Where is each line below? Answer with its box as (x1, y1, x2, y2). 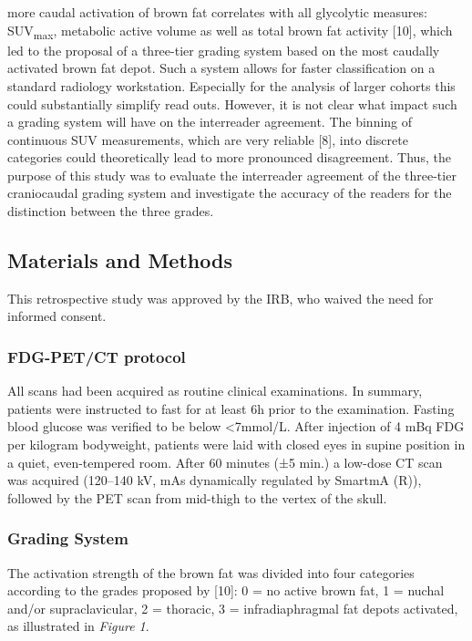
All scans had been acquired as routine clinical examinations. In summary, (7, 381, 423, 400)
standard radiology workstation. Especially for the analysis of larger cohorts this (7, 76, 456, 95)
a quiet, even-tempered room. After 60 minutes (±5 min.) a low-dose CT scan (7, 452, 443, 471)
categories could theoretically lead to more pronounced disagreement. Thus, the (7, 148, 451, 167)
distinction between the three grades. (7, 202, 214, 221)
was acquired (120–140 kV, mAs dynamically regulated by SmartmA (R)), (7, 470, 422, 490)
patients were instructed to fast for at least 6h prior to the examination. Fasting (7, 398, 455, 418)
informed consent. (7, 306, 107, 326)
